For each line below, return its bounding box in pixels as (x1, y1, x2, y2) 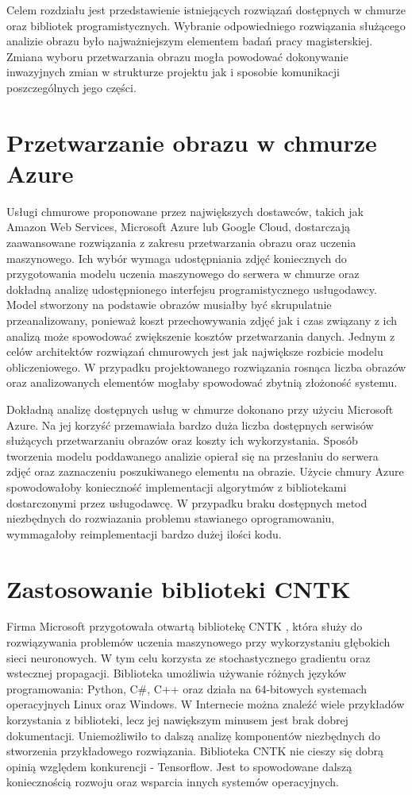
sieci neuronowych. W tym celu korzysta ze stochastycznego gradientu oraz (6, 649, 371, 666)
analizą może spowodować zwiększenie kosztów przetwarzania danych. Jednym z (6, 327, 395, 344)
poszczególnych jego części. (6, 79, 137, 95)
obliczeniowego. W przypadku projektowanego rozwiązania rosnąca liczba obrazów (6, 358, 406, 375)
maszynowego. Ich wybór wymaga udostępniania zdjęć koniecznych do (6, 249, 347, 266)
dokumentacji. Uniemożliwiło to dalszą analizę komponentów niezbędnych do (6, 727, 381, 743)
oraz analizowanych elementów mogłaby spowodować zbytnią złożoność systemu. (6, 374, 398, 391)
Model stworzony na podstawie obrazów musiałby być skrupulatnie (6, 296, 332, 313)
